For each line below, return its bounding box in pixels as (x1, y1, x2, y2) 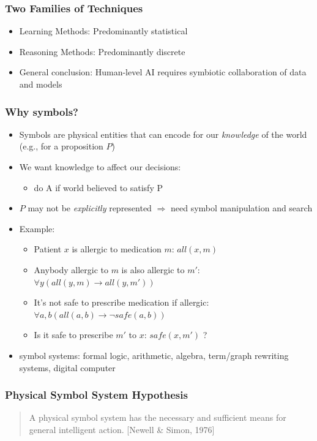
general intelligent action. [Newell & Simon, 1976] (29, 423, 215, 435)
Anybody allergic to (34, 263, 108, 276)
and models (19, 78, 62, 90)
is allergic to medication (72, 243, 162, 255)
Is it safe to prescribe (34, 328, 113, 341)
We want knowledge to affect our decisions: (19, 160, 181, 173)
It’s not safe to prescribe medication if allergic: (34, 296, 209, 309)
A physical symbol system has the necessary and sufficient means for (29, 411, 286, 424)
